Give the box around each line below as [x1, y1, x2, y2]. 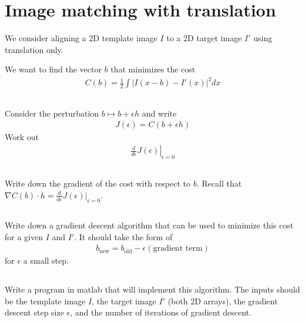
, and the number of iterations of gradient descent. [70, 306, 252, 318]
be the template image [5, 294, 86, 307]
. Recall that [196, 177, 242, 190]
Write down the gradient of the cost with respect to [5, 177, 191, 190]
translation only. [5, 43, 63, 55]
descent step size [5, 306, 64, 318]
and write [142, 107, 177, 119]
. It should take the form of [74, 230, 173, 243]
